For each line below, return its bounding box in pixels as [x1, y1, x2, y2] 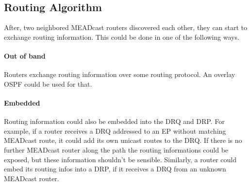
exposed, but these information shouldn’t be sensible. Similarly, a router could [4, 154, 236, 164]
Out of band [4, 50, 46, 61]
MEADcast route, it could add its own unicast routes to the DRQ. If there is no [4, 135, 242, 145]
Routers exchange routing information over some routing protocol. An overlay [4, 69, 235, 79]
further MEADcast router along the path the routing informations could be [4, 144, 229, 154]
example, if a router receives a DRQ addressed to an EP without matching [4, 125, 226, 136]
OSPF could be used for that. [4, 78, 92, 89]
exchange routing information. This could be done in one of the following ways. [4, 31, 239, 42]
